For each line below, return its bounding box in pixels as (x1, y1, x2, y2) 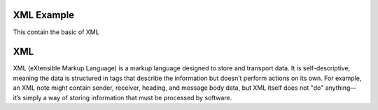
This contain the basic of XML (13, 28, 99, 36)
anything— (325, 84, 357, 92)
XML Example (13, 9, 75, 21)
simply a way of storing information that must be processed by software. (22, 93, 232, 102)
